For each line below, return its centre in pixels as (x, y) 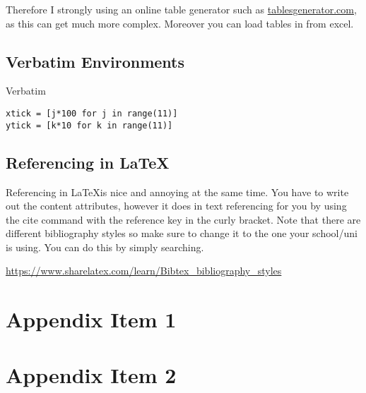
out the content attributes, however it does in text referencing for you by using (176, 206)
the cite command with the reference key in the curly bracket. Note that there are (183, 219)
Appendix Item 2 (91, 374)
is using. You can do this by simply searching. (105, 247)
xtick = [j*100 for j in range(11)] (92, 113)
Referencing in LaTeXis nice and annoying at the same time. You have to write (177, 192)
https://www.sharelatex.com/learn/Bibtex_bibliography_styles (144, 271)
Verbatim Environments (95, 61)
